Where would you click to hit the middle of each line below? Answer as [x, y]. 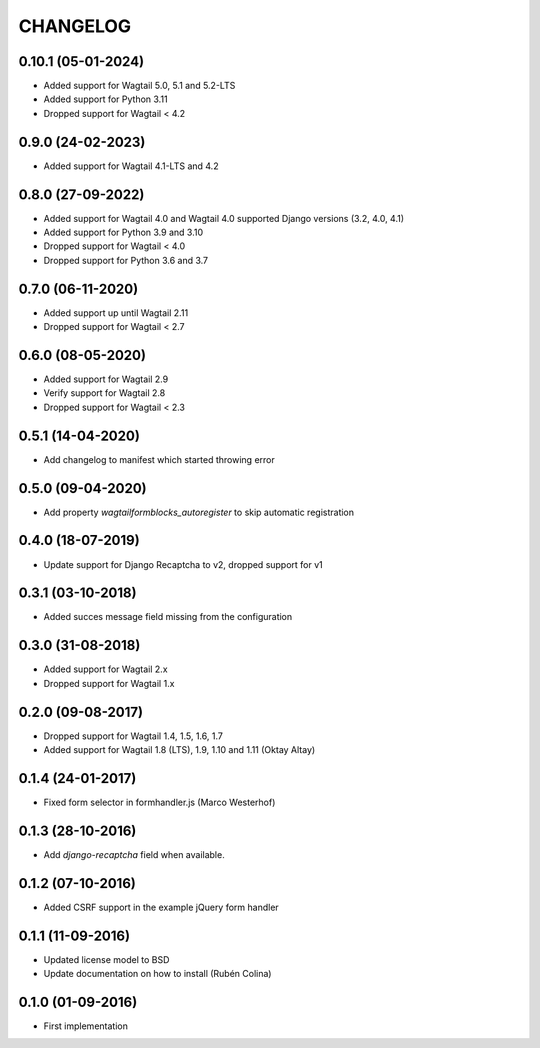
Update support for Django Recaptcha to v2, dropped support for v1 [183, 564]
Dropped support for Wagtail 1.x [109, 683]
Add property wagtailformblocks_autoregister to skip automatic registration [199, 512]
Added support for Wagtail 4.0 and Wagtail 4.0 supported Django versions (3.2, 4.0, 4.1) [224, 218]
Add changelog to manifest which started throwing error [159, 459]
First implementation [86, 1026]
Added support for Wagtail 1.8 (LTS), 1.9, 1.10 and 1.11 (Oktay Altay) [179, 750]
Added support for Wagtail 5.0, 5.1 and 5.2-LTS [139, 86]
